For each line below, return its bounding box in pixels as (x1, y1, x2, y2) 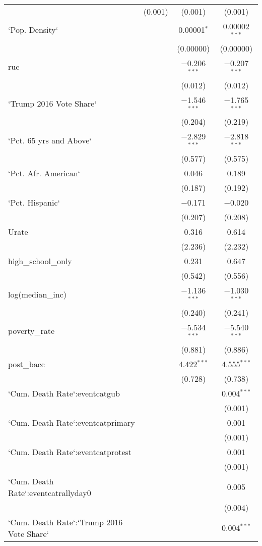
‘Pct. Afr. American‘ (8, 167, 80, 179)
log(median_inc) (8, 288, 67, 300)
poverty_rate (8, 325, 55, 337)
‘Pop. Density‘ (8, 24, 58, 36)
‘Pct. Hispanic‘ (8, 196, 60, 209)
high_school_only (8, 255, 72, 267)
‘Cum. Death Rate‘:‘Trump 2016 (8, 516, 123, 528)
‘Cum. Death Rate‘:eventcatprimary (8, 416, 135, 428)
